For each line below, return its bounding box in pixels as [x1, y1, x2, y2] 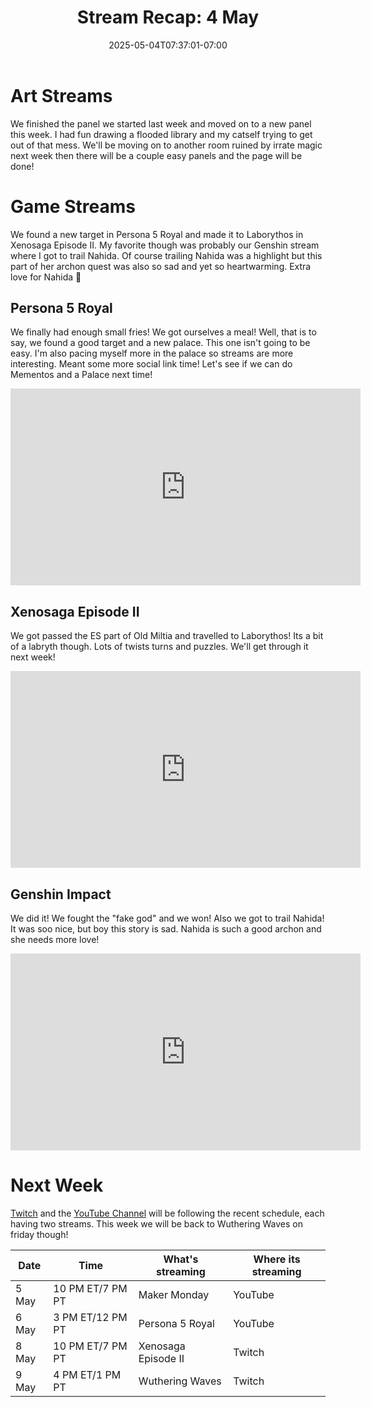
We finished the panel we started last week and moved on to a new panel [10, 117, 312, 130]
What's [163, 1252, 199, 1266]
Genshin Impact [10, 886, 112, 903]
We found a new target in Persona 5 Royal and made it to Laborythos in [10, 228, 304, 240]
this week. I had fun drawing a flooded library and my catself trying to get [10, 128, 313, 140]
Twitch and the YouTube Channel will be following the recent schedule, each [10, 1207, 325, 1219]
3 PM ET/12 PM [53, 1311, 128, 1324]
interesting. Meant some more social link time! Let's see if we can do [10, 358, 293, 370]
